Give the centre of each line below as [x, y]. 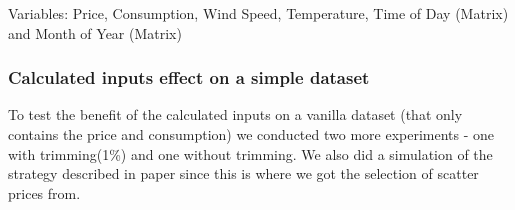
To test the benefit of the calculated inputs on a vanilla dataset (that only [235, 114]
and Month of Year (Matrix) [95, 32]
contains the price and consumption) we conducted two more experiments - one [251, 134]
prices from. [44, 192]
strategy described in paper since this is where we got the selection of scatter [243, 173]
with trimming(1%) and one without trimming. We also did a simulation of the [250, 153]
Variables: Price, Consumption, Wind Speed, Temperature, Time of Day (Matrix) [258, 13]
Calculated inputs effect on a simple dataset [189, 77]
